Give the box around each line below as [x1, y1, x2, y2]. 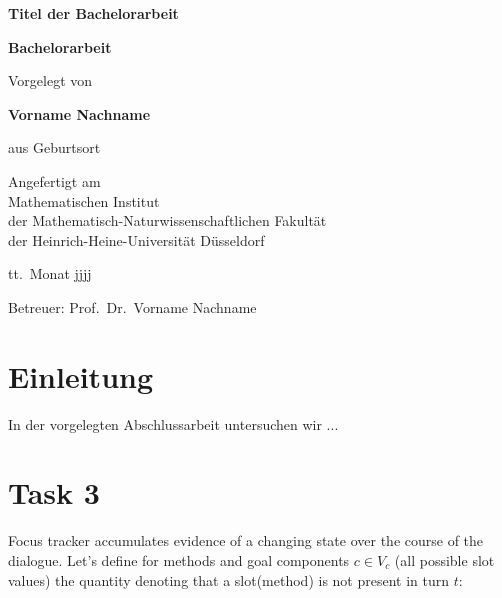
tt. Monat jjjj [8, 263, 92, 284]
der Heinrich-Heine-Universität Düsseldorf [8, 229, 265, 250]
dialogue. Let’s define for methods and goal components [8, 549, 350, 570]
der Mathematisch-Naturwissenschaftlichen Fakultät [8, 210, 327, 231]
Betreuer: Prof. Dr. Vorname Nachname [8, 296, 257, 317]
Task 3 [8, 472, 100, 513]
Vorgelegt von [8, 70, 93, 91]
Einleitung [8, 355, 154, 396]
